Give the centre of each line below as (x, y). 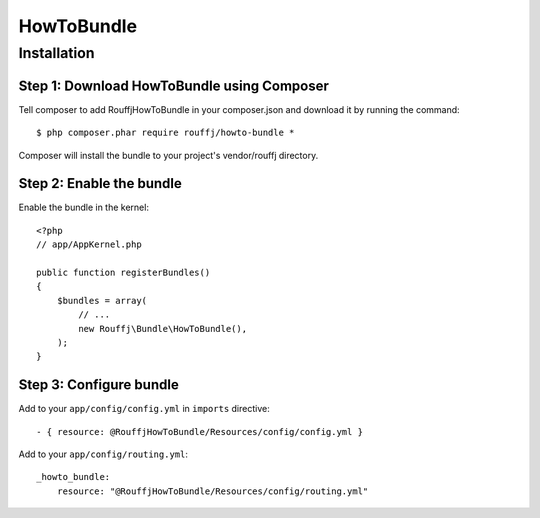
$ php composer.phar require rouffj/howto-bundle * (165, 133)
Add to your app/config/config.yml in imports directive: (144, 409)
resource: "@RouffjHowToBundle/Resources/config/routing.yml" (212, 491)
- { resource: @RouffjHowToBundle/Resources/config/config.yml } (200, 431)
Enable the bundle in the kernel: (84, 207)
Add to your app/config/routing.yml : (103, 454)
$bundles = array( (102, 300)
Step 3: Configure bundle (98, 385)
